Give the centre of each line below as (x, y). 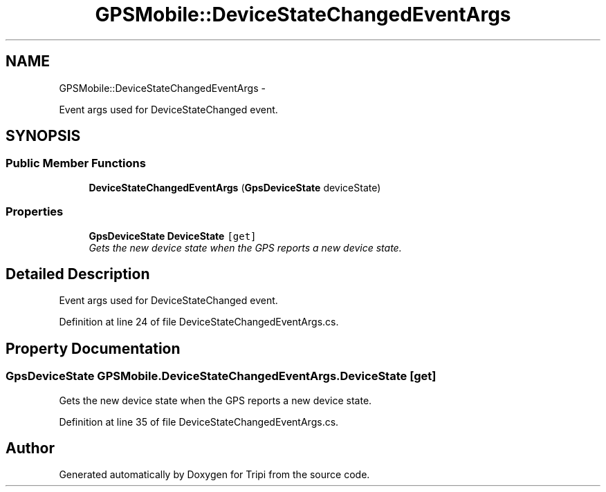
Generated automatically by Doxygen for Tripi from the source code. (214, 475)
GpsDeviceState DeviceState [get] (173, 236)
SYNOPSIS (43, 136)
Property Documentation (93, 348)
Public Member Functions (76, 163)
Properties (35, 212)
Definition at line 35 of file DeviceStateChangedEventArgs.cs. (199, 422)
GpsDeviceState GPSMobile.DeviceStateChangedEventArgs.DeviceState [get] (221, 376)
